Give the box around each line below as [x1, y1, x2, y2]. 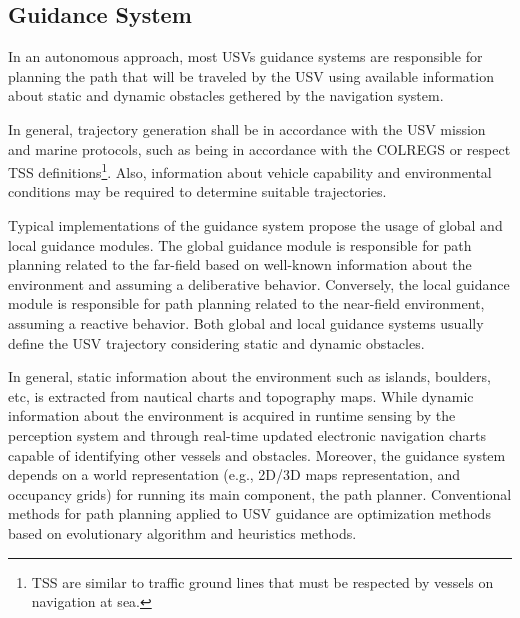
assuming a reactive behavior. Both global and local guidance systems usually [8, 312, 484, 333]
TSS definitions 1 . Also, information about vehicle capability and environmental [8, 159, 492, 182]
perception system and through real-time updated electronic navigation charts [8, 424, 487, 445]
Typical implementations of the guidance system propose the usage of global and [8, 215, 503, 236]
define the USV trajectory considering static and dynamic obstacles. [8, 332, 425, 353]
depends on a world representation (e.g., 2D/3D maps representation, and [8, 464, 461, 485]
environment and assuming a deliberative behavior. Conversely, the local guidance [8, 273, 510, 294]
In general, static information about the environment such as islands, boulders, [8, 366, 491, 387]
